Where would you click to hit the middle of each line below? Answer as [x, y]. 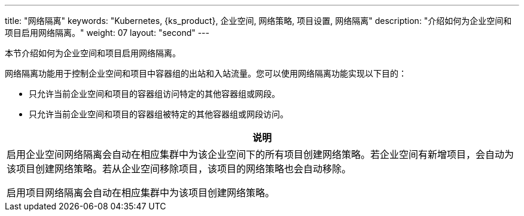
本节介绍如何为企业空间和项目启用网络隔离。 [93, 53]
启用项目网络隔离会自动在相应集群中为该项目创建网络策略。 [141, 193]
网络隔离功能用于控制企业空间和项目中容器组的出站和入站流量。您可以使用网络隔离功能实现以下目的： [206, 73]
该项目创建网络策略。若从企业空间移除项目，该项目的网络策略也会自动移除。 [179, 169]
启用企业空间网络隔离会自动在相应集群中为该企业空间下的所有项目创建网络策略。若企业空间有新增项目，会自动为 [261, 154]
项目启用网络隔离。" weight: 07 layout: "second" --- [107, 33]
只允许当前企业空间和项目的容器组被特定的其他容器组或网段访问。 [159, 114]
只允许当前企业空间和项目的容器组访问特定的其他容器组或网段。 [154, 94]
